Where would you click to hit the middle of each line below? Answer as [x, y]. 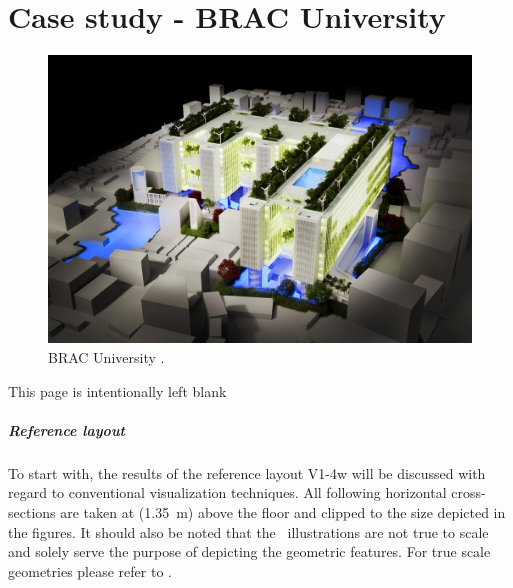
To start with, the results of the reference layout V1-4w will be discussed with [247, 472]
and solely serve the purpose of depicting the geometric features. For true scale [249, 551]
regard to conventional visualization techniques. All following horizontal [227, 492]
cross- [468, 492]
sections [32, 511]
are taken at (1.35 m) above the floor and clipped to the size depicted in [283, 511]
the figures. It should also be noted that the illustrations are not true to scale [248, 531]
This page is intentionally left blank [117, 390]
